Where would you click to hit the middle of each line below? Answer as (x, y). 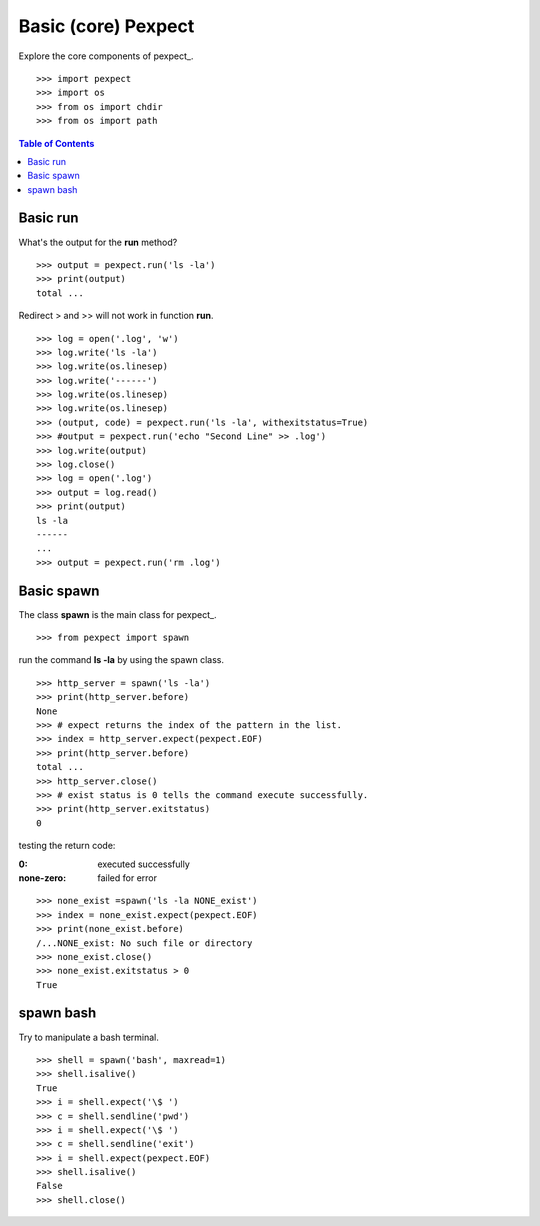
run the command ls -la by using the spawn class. (121, 660)
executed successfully (143, 864)
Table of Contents (56, 143)
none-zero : (42, 877)
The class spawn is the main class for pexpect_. (117, 614)
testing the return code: (67, 846)
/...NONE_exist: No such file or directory (144, 943)
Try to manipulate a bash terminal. (89, 1037)
